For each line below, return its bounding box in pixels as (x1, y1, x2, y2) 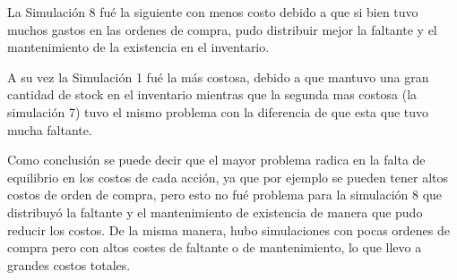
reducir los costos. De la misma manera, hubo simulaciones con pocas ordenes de (7, 220, 451, 239)
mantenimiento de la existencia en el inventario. (7, 38, 270, 56)
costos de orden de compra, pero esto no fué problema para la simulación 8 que (7, 185, 443, 204)
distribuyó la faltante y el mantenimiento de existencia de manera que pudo (7, 202, 423, 221)
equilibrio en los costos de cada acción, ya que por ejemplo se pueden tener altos (7, 167, 449, 186)
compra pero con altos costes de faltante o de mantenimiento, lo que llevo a (7, 238, 422, 257)
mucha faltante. (7, 120, 92, 139)
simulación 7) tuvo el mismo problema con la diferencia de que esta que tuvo (7, 102, 429, 121)
